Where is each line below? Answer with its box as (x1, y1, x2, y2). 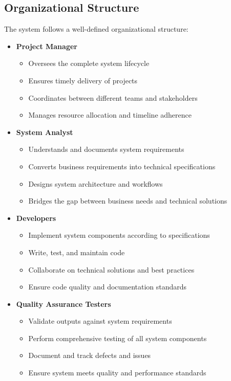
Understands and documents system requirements (28, 144, 184, 154)
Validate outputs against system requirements (28, 316, 172, 326)
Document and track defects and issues (28, 350, 151, 361)
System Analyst (16, 126, 73, 137)
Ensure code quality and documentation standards (28, 281, 187, 292)
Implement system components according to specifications (28, 230, 210, 240)
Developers (16, 212, 56, 223)
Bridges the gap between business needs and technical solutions (28, 195, 227, 206)
